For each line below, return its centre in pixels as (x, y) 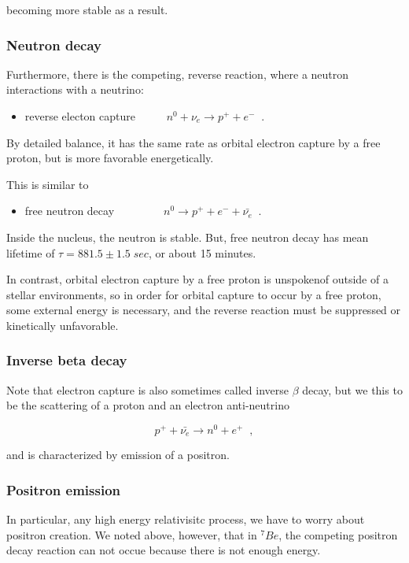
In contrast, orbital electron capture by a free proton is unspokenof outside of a (197, 279)
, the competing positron (338, 534)
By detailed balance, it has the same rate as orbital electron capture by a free (193, 142)
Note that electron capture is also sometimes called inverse (147, 389)
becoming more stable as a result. (87, 9)
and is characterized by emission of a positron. (118, 455)
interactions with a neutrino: (75, 89)
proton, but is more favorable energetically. (110, 158)
